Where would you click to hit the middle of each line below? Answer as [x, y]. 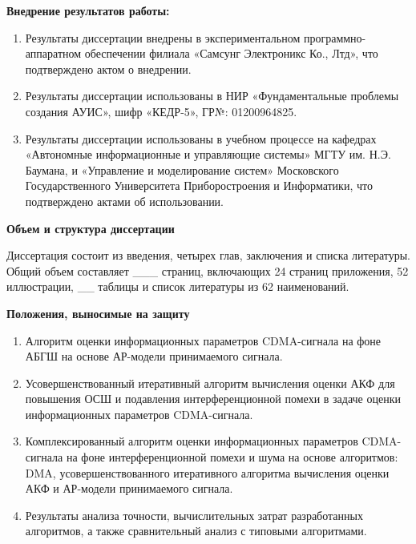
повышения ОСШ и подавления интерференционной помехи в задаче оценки [213, 399]
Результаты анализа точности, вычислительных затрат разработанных [194, 515]
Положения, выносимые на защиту [98, 313]
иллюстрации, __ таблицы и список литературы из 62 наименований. [178, 286]
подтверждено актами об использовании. [125, 201]
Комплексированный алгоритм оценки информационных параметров [192, 441]
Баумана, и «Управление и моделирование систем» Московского [182, 169]
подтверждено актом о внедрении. [108, 69]
